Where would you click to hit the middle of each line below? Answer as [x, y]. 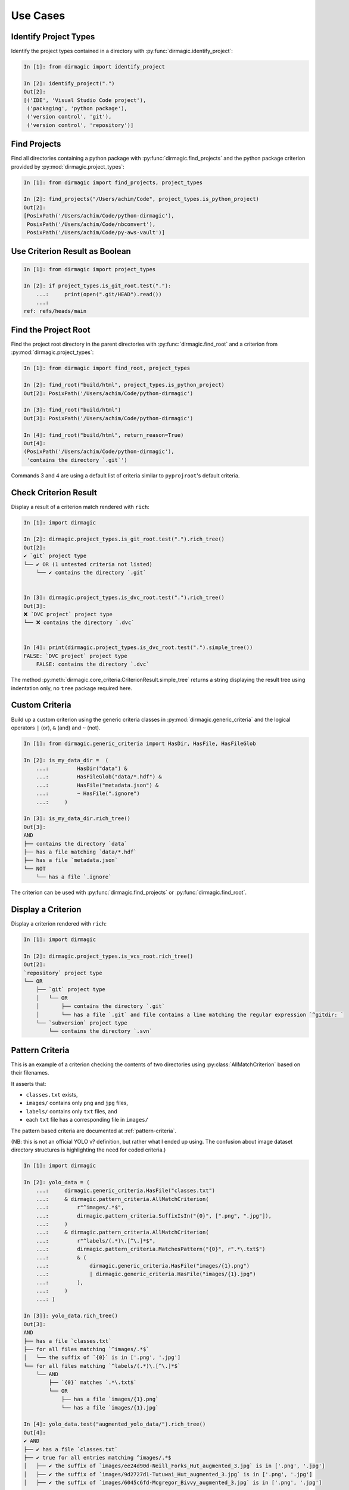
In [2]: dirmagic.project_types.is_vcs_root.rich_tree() [108, 956]
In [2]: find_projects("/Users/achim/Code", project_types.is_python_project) [141, 199]
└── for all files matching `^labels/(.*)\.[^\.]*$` [102, 1366]
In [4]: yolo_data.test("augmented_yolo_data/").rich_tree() [115, 1424]
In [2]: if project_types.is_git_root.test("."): [97, 286]
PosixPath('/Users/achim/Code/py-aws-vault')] [96, 232]
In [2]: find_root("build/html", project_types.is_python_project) [124, 385]
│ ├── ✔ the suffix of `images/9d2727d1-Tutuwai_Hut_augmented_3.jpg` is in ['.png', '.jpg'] [168, 1474]
